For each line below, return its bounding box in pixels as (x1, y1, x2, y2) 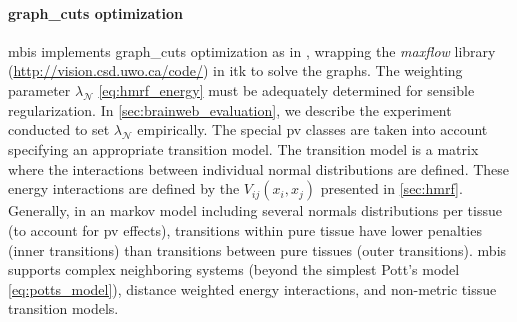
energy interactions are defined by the (8, 178, 240, 199)
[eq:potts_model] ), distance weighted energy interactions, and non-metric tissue (8, 278, 497, 299)
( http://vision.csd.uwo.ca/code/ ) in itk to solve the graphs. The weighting (8, 60, 463, 81)
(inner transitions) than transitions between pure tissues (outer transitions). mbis (8, 239, 507, 260)
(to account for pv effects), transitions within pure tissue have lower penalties (8, 219, 482, 240)
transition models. (8, 298, 119, 319)
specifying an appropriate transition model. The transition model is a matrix (8, 139, 479, 160)
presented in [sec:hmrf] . (320, 178, 463, 199)
